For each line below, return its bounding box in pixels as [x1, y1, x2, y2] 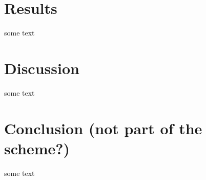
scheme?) [4, 137, 70, 158]
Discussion [4, 57, 79, 78]
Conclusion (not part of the [4, 117, 202, 138]
